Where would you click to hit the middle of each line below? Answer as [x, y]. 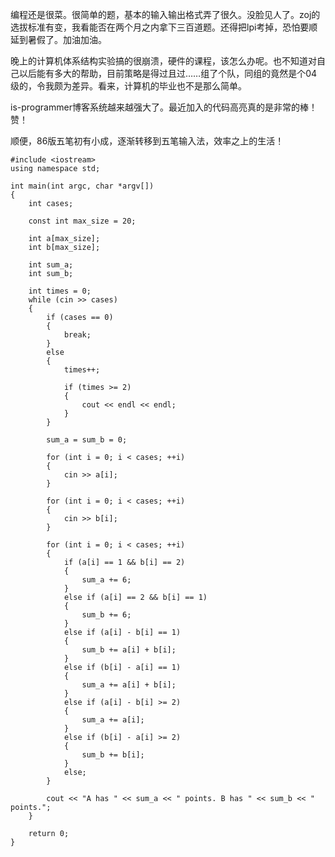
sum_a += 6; [106, 580]
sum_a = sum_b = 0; [87, 440]
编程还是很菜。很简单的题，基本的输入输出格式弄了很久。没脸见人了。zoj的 [165, 14]
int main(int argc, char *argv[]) [82, 186]
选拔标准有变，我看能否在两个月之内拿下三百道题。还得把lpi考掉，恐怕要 [160, 27]
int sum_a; [51, 265]
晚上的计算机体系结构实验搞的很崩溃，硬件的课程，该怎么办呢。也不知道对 [163, 61]
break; [77, 335]
